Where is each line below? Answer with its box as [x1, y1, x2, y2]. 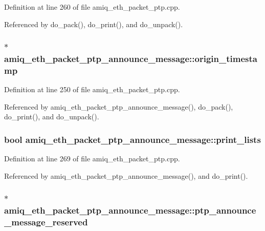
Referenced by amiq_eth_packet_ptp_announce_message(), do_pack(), [4, 101, 233, 112]
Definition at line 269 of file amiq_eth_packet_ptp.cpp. [4, 153, 180, 164]
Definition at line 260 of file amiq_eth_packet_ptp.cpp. [4, 2, 180, 12]
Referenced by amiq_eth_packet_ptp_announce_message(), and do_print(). [4, 170, 248, 181]
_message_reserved [4, 216, 88, 228]
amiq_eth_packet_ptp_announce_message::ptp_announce [4, 204, 256, 217]
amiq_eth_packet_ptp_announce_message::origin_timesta [4, 52, 257, 65]
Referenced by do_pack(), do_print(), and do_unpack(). [4, 18, 183, 29]
